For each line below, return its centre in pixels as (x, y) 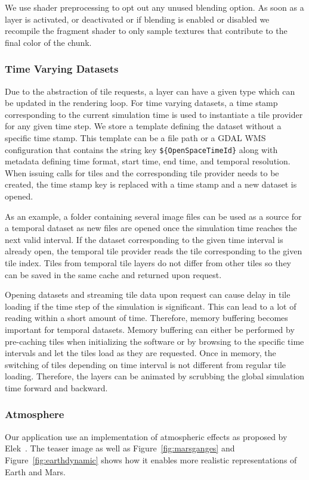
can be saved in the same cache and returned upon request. (113, 274)
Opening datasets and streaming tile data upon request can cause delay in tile (148, 294)
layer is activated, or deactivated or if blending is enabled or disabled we (137, 19)
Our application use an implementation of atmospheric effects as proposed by (146, 436)
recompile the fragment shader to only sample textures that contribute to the (146, 31)
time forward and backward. (56, 387)
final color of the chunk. (48, 42)
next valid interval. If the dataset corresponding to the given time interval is (144, 239)
